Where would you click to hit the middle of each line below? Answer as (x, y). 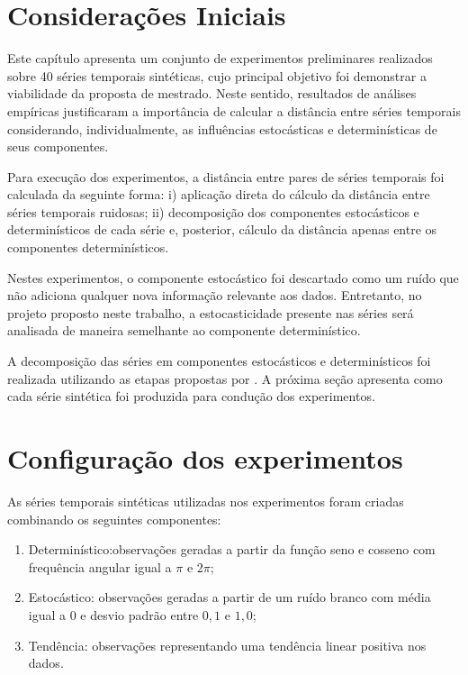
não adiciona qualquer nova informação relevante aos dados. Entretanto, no (215, 295)
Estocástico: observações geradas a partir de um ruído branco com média (229, 597)
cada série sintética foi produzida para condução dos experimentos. (191, 396)
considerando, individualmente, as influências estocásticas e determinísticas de (222, 128)
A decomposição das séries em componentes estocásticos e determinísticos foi (219, 361)
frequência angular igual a (100, 566)
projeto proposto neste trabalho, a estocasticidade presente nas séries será (211, 312)
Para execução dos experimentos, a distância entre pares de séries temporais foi (226, 176)
